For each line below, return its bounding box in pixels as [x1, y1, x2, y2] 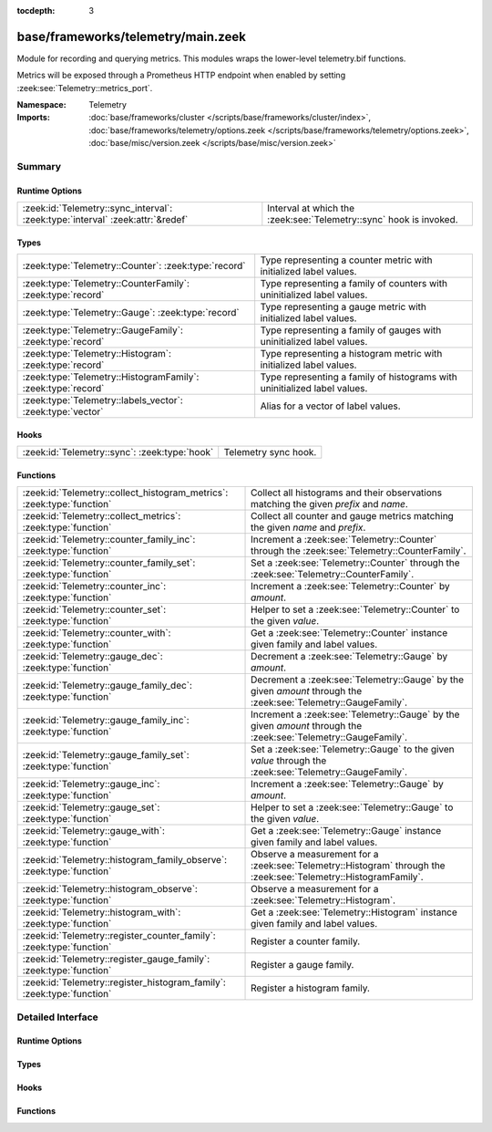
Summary [16, 161, 62, 173]
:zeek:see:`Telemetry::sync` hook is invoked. [267, 213, 459, 226]
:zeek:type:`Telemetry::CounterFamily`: [22, 277, 190, 290]
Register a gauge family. [251, 959, 354, 971]
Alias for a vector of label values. [260, 400, 401, 412]
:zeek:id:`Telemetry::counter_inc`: [22, 580, 167, 593]
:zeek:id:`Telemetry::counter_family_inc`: [22, 534, 196, 546]
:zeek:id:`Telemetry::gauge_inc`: [22, 778, 160, 791]
